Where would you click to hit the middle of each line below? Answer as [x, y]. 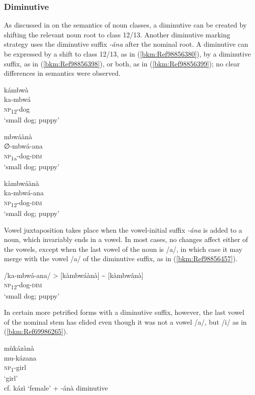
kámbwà [16, 89]
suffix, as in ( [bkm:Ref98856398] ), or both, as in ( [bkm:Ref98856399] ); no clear [122, 63]
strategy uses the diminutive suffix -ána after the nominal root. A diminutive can [126, 44]
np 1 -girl [15, 368]
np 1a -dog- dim [23, 156]
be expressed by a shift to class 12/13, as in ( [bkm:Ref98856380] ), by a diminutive [127, 54]
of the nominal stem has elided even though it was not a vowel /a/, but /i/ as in [126, 321]
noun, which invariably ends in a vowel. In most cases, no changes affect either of [126, 239]
